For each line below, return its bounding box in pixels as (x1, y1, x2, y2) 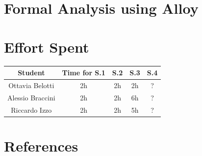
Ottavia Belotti (8, 80, 54, 90)
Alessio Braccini (7, 92, 55, 102)
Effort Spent (4, 36, 89, 57)
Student (18, 67, 45, 77)
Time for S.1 (62, 67, 105, 77)
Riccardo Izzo (11, 104, 52, 115)
